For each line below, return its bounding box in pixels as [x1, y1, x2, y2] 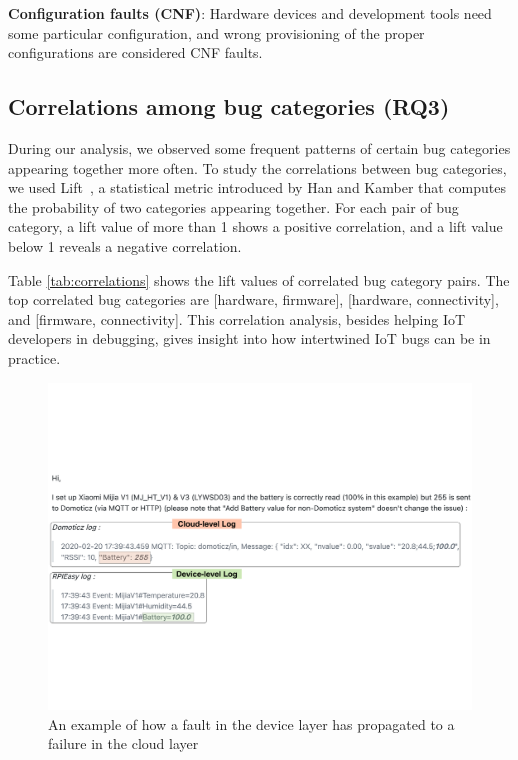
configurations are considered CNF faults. [8, 42, 263, 63]
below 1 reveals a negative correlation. [8, 235, 242, 256]
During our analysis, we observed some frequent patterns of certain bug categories [8, 137, 511, 158]
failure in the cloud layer [48, 733, 199, 754]
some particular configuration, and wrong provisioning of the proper [8, 22, 425, 43]
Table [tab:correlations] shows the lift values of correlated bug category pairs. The [8, 269, 510, 290]
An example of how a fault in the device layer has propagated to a [48, 713, 455, 734]
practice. [8, 347, 61, 368]
